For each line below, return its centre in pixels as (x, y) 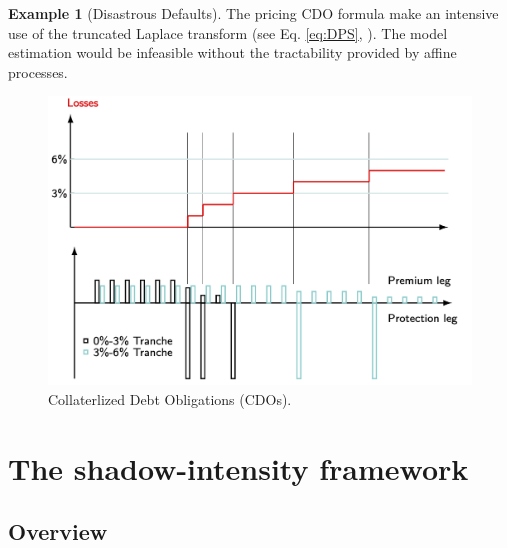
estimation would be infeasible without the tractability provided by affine (232, 52)
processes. (38, 71)
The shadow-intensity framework (238, 467)
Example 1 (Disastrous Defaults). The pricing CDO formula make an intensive (253, 13)
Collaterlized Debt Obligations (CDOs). (170, 398)
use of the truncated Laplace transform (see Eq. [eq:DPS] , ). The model (228, 32)
